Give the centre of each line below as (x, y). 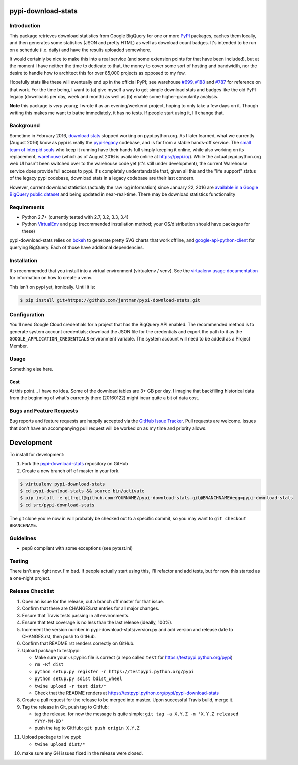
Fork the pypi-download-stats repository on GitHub (75, 464)
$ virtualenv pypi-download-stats (62, 484)
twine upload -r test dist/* (70, 686)
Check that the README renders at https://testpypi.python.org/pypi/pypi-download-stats (127, 693)
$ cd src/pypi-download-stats (57, 505)
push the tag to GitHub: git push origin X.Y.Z (87, 728)
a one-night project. (30, 578)
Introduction (25, 26)
